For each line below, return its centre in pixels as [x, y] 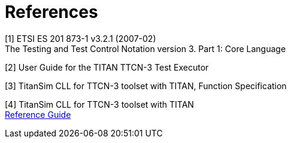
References [51, 12]
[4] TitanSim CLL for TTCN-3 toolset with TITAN [99, 104]
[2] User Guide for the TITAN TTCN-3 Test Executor [107, 67]
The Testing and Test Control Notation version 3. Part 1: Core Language [145, 48]
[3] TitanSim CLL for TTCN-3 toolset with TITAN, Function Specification [146, 86]
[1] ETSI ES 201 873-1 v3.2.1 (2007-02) [81, 38]
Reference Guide [38, 114]
